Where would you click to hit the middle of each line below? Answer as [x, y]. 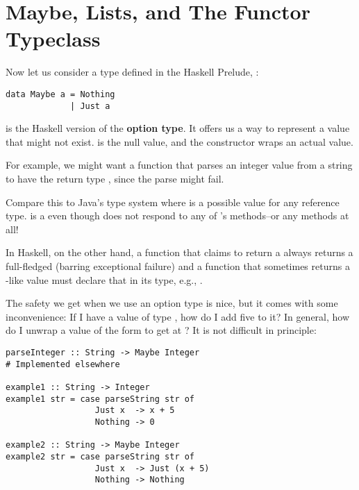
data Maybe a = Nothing [60, 94]
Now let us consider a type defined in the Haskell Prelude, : [132, 72]
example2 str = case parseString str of [100, 456]
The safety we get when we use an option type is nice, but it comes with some [172, 303]
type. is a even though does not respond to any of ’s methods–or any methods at [177, 216]
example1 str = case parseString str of [100, 399]
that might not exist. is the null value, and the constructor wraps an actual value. [179, 141]
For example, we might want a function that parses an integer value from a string [179, 165]
